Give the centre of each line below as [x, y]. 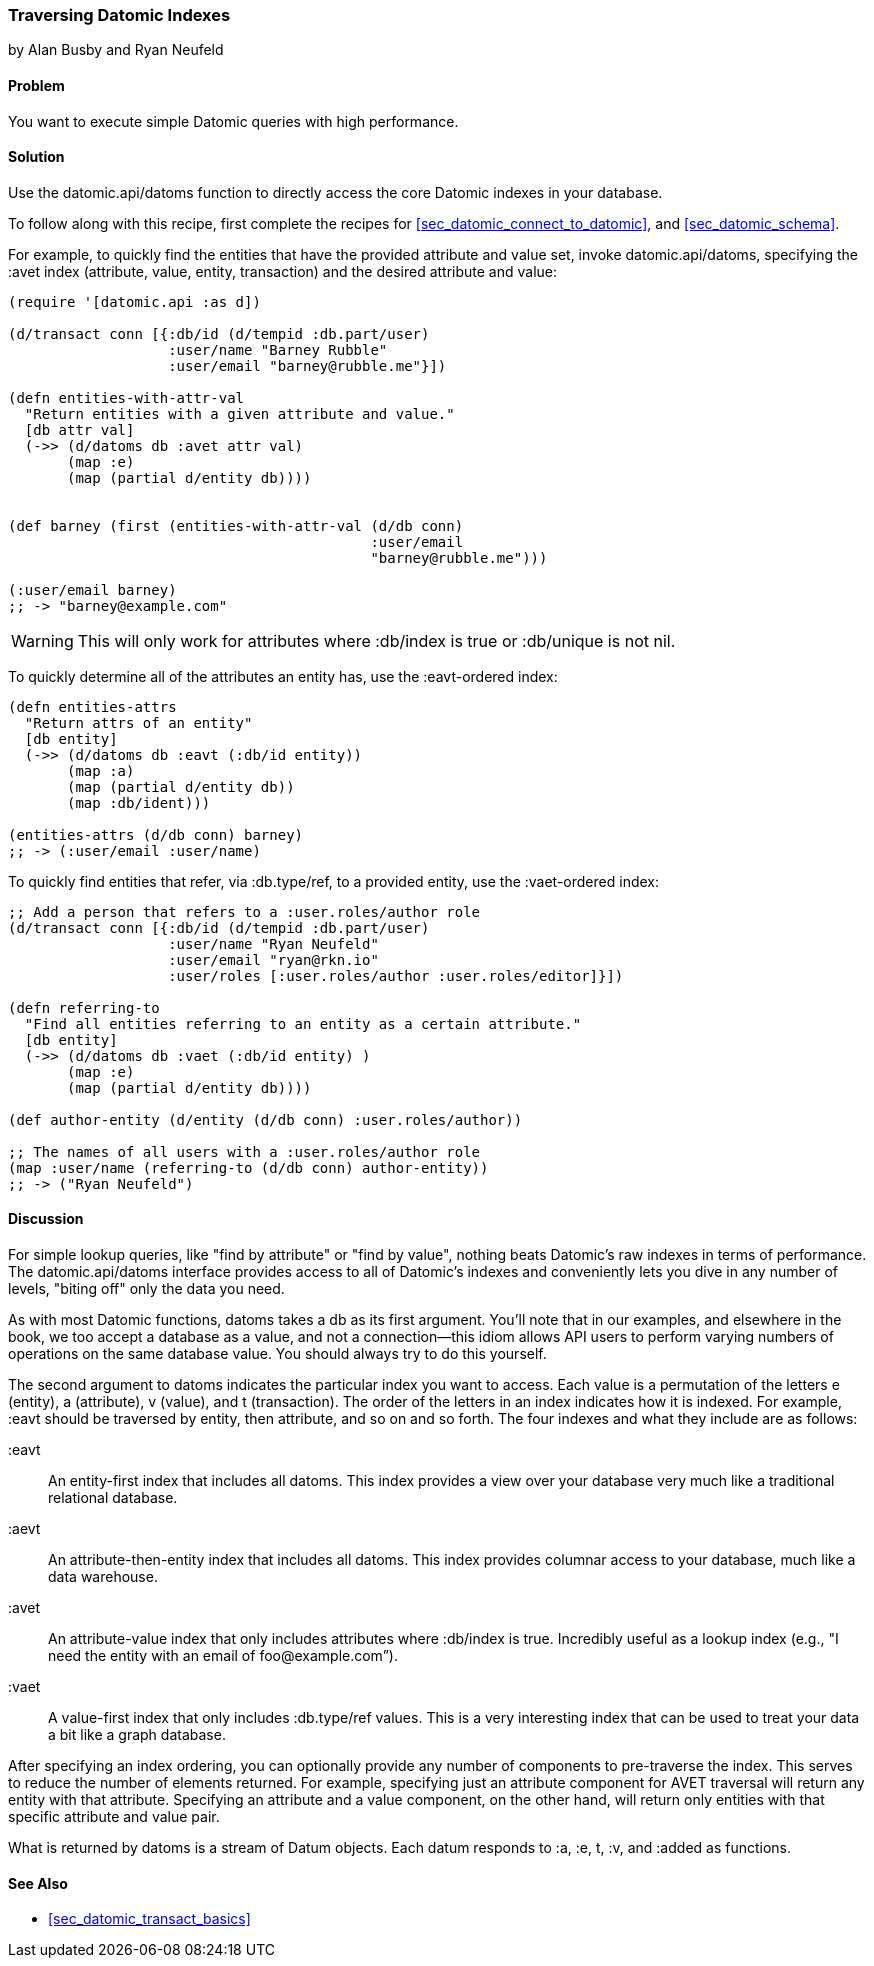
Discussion [46, 1219]
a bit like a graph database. [137, 1735]
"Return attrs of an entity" [138, 722]
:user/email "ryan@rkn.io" [273, 959]
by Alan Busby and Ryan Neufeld [116, 50]
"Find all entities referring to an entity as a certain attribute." [303, 1023]
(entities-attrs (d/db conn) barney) [156, 834]
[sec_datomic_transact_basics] [149, 1919]
